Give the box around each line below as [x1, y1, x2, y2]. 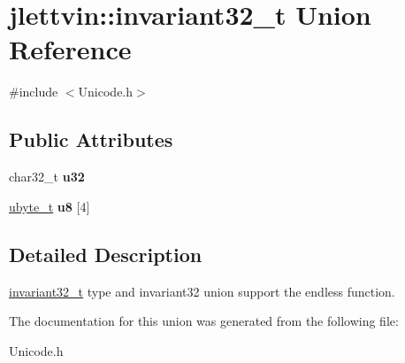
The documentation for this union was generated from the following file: [9, 312, 399, 330]
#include [9, 82, 58, 101]
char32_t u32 [9, 167, 85, 186]
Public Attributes [9, 126, 173, 153]
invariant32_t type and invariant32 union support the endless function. [9, 282, 395, 300]
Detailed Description [9, 240, 202, 267]
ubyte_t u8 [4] [9, 197, 90, 215]
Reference [9, 31, 132, 67]
